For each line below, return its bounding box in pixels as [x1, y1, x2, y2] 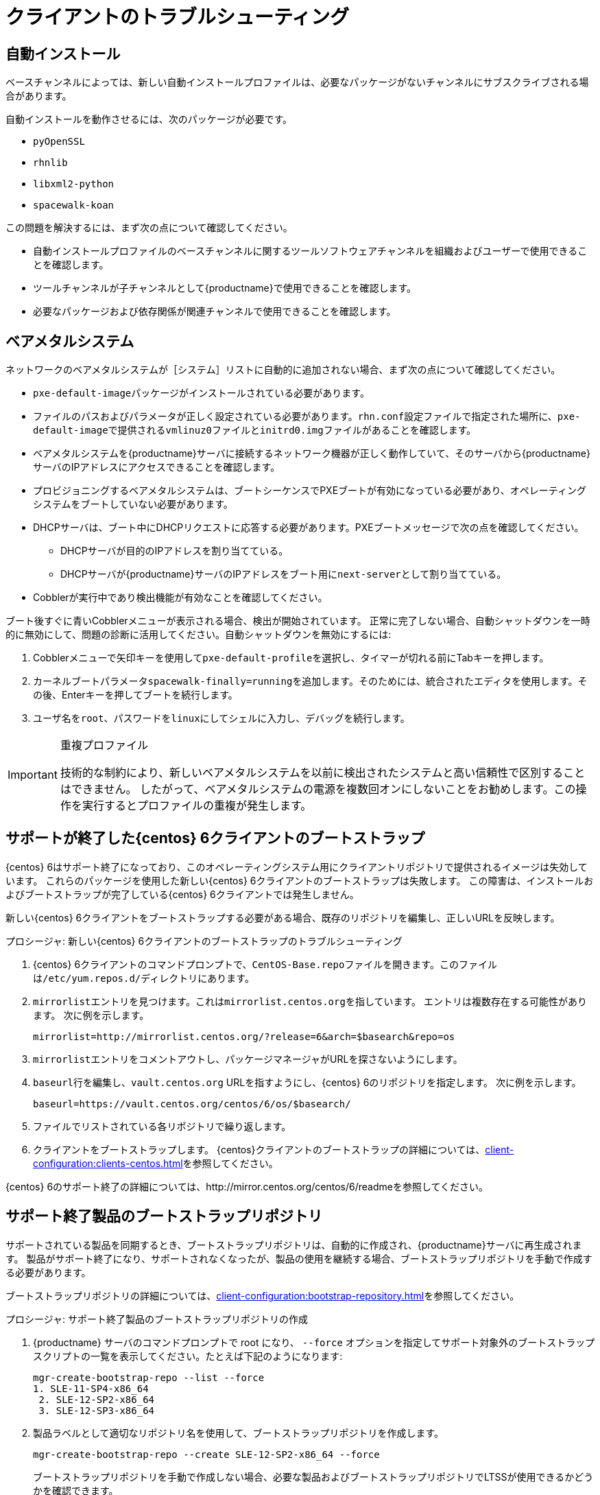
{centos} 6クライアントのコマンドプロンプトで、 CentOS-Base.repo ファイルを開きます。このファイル [33, 958, 497, 970]
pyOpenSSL [33, 136, 85, 148]
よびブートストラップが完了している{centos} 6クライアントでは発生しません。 [5, 888, 359, 900]
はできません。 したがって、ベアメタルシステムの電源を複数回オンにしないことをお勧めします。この [60, 782, 576, 797]
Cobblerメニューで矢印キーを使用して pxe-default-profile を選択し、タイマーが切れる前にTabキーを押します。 [33, 652, 549, 664]
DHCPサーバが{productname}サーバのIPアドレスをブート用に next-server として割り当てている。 [60, 568, 507, 580]
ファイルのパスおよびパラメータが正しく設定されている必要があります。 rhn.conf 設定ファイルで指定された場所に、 [33, 410, 557, 423]
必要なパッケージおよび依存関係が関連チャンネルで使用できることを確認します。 [33, 305, 396, 318]
